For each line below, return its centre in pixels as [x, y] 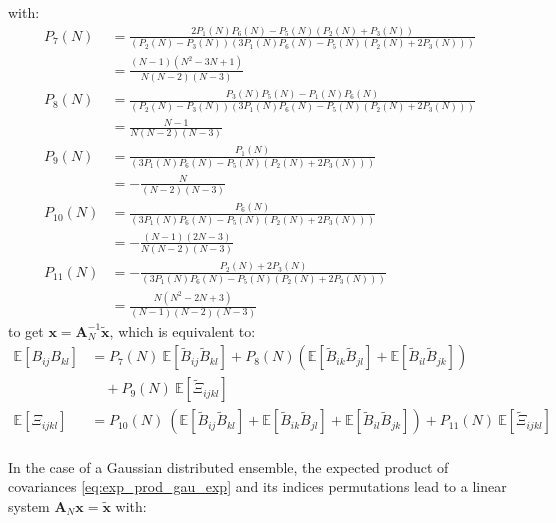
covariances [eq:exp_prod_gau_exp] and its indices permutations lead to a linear [257, 486]
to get [26, 330]
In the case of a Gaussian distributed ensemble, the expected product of [228, 466]
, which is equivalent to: [182, 330]
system [29, 506]
